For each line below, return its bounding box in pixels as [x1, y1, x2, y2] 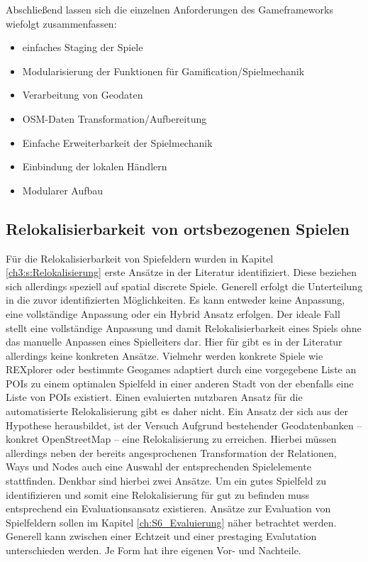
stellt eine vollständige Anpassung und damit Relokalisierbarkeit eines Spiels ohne [6, 320, 362, 335]
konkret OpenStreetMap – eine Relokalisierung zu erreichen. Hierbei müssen [6, 431, 337, 446]
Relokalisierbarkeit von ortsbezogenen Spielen [6, 217, 350, 239]
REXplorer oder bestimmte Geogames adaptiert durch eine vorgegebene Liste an [6, 362, 357, 377]
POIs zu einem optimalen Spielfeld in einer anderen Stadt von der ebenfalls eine [6, 375, 354, 390]
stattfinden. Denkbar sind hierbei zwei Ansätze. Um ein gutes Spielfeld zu [6, 473, 327, 488]
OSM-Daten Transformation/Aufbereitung [22, 111, 207, 126]
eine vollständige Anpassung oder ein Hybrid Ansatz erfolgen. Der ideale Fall [6, 306, 340, 321]
